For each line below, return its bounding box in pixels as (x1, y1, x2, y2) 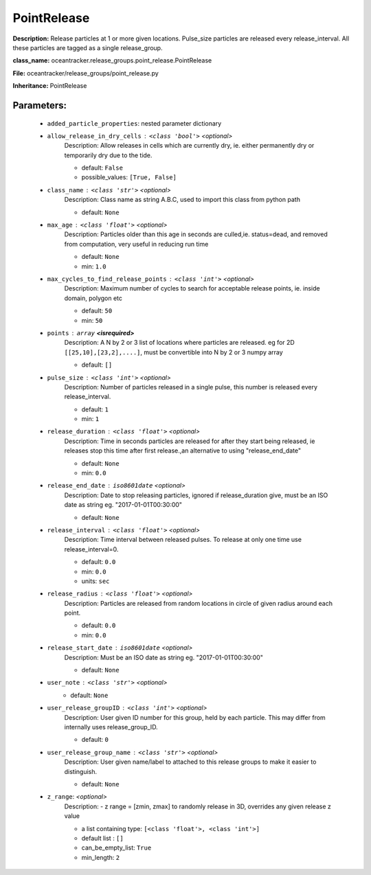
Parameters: (12, 100, 67, 111)
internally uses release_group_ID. (64, 723, 158, 731)
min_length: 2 (81, 853, 120, 861)
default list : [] (81, 834, 124, 842)
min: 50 (81, 316, 103, 324)
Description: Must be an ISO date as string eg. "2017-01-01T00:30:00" (64, 653, 264, 661)
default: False (81, 163, 124, 172)
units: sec (81, 577, 110, 585)
